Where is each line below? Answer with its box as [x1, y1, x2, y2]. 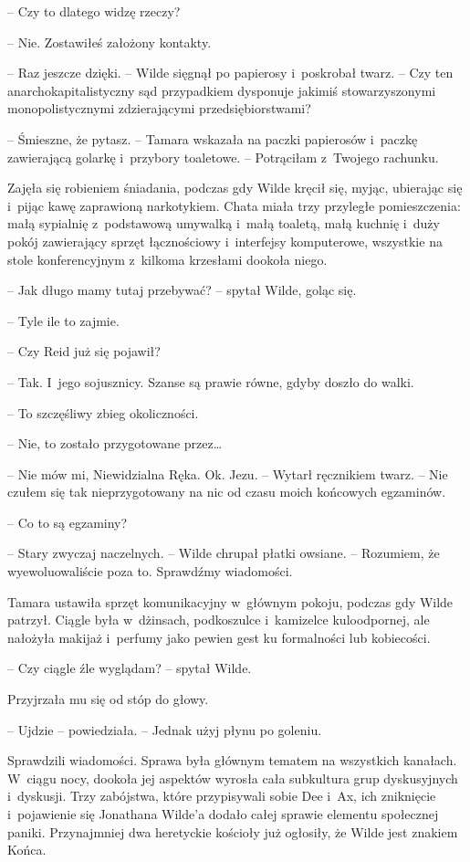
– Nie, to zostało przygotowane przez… [7, 434, 223, 453]
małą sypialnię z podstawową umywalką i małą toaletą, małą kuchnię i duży [7, 214, 440, 233]
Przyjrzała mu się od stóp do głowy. [7, 689, 209, 709]
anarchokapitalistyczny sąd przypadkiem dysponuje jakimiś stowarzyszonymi [7, 80, 436, 100]
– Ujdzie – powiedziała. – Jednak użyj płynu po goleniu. [7, 720, 322, 739]
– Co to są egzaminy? [7, 512, 128, 531]
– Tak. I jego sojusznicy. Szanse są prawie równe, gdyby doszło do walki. [7, 372, 414, 391]
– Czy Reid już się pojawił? [7, 342, 161, 361]
